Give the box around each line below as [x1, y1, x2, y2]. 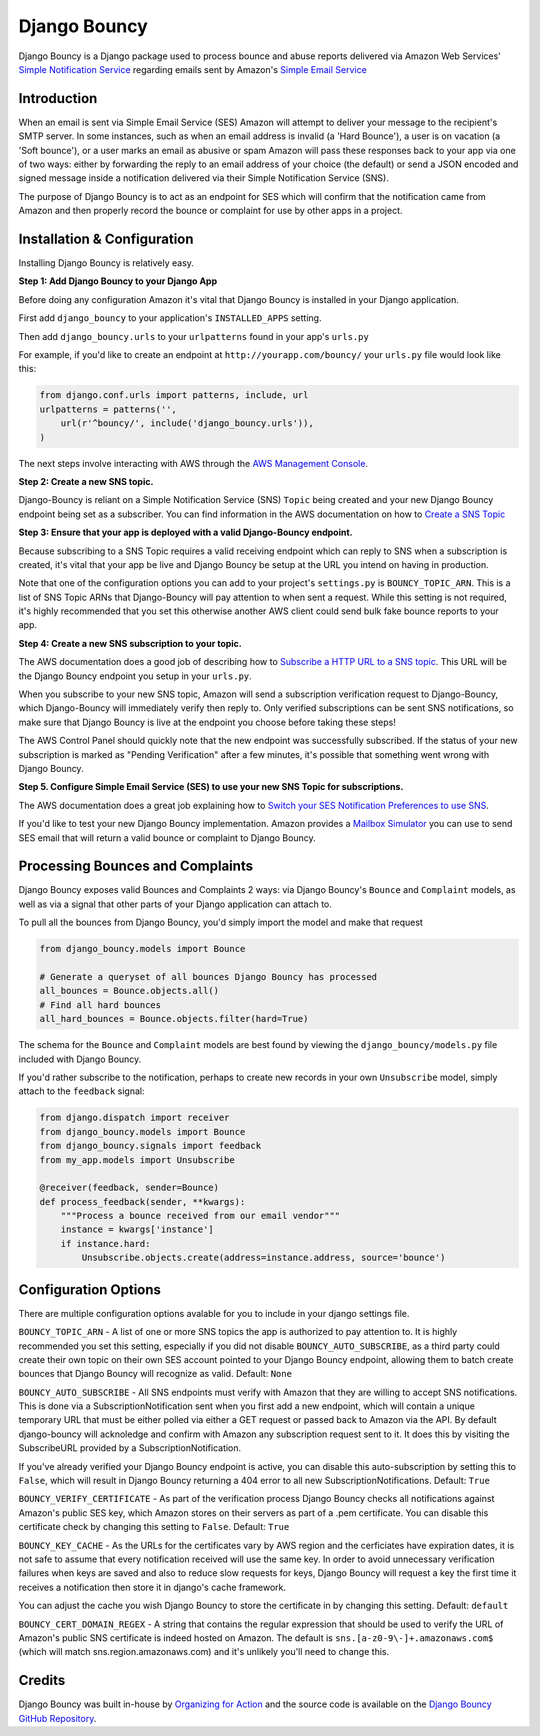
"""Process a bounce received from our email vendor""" [60, 1210, 341, 1222]
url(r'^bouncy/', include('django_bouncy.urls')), [60, 418, 314, 429]
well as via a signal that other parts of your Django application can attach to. [18, 898, 332, 910]
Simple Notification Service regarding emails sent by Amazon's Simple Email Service [18, 63, 367, 75]
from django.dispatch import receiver [39, 1112, 230, 1124]
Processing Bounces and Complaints [18, 858, 254, 875]
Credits [18, 1672, 66, 1689]
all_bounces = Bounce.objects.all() [39, 985, 220, 997]
